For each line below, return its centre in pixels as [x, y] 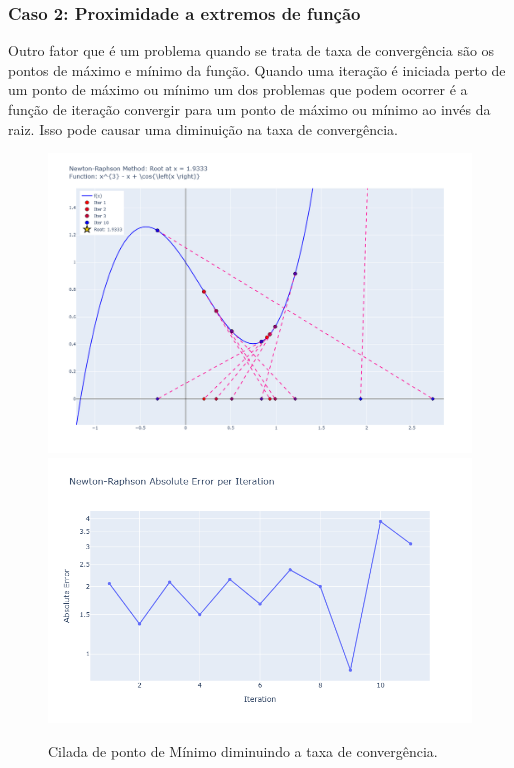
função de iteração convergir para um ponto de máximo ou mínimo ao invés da [249, 109]
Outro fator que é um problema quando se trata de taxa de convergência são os [251, 50]
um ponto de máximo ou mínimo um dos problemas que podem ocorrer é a [238, 89]
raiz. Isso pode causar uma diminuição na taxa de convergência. [203, 128]
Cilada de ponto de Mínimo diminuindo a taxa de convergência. [243, 750]
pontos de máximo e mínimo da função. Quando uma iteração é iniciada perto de [257, 69]
